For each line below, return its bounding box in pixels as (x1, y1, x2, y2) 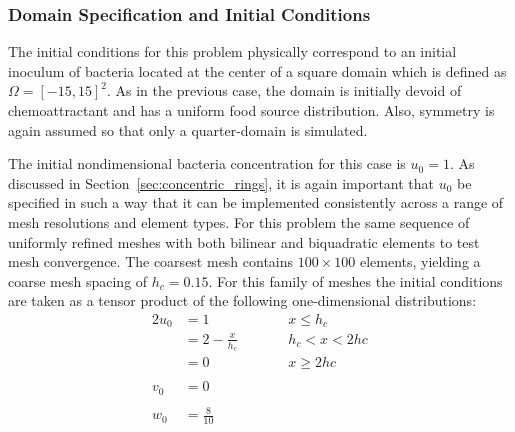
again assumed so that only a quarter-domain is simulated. (8, 119, 368, 140)
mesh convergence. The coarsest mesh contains (8, 251, 294, 272)
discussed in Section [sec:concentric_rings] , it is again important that (8, 172, 435, 193)
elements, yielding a (359, 251, 481, 272)
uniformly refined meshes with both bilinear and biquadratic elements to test (8, 231, 480, 252)
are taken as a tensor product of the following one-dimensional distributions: (8, 290, 477, 311)
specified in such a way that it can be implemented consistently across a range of (8, 192, 504, 213)
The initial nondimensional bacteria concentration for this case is (8, 153, 406, 174)
